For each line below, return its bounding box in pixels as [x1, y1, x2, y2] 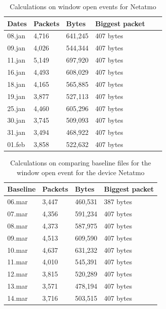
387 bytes [104, 196, 132, 207]
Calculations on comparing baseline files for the [10, 158, 151, 168]
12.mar [7, 269, 28, 279]
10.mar [7, 244, 28, 255]
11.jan [7, 55, 25, 65]
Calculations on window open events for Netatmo [10, 1, 156, 11]
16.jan [7, 66, 25, 77]
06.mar [7, 196, 28, 207]
